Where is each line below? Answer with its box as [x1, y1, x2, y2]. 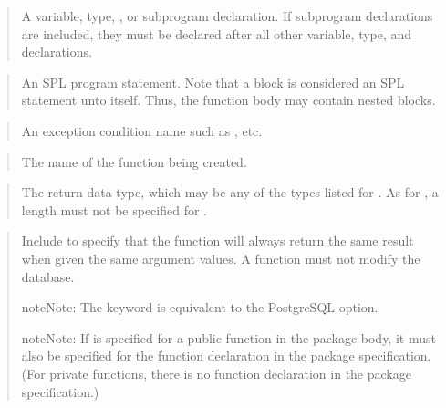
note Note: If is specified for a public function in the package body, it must [21, 328, 436, 347]
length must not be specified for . [21, 200, 207, 219]
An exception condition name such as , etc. [21, 120, 263, 140]
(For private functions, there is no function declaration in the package [21, 363, 411, 382]
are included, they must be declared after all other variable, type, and [21, 24, 412, 43]
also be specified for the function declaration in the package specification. [21, 346, 431, 365]
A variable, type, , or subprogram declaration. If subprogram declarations [21, 6, 433, 25]
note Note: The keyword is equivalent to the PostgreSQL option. [21, 298, 379, 317]
